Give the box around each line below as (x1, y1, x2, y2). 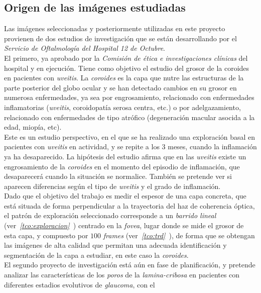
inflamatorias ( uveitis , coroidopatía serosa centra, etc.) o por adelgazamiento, (4, 102, 241, 112)
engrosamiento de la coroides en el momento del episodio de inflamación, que (4, 161, 240, 171)
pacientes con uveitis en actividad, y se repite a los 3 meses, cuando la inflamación (4, 141, 257, 152)
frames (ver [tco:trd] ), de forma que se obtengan (103, 230, 255, 240)
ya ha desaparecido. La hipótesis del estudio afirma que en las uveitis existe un (4, 151, 246, 161)
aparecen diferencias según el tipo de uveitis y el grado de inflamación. (4, 180, 221, 191)
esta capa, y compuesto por (4, 230, 88, 240)
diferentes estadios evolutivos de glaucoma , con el (4, 279, 155, 289)
